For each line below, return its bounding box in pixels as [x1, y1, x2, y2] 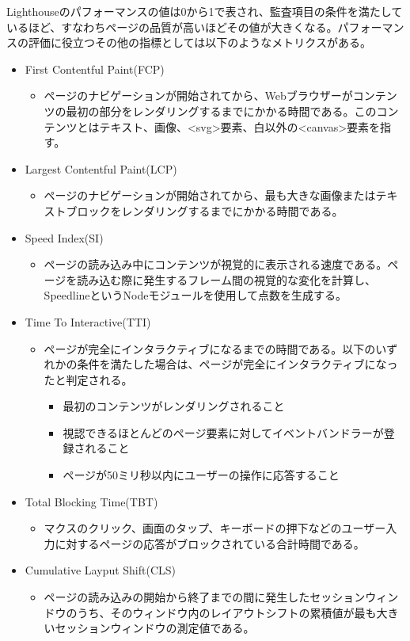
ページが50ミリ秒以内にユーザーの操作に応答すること [63, 467, 340, 483]
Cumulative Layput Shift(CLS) [25, 562, 177, 578]
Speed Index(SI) [25, 229, 104, 246]
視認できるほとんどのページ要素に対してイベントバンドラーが [63, 424, 384, 441]
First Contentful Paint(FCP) [25, 60, 165, 77]
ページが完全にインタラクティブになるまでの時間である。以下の [44, 340, 376, 357]
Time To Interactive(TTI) [25, 313, 151, 330]
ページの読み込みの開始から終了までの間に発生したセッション [44, 589, 366, 605]
